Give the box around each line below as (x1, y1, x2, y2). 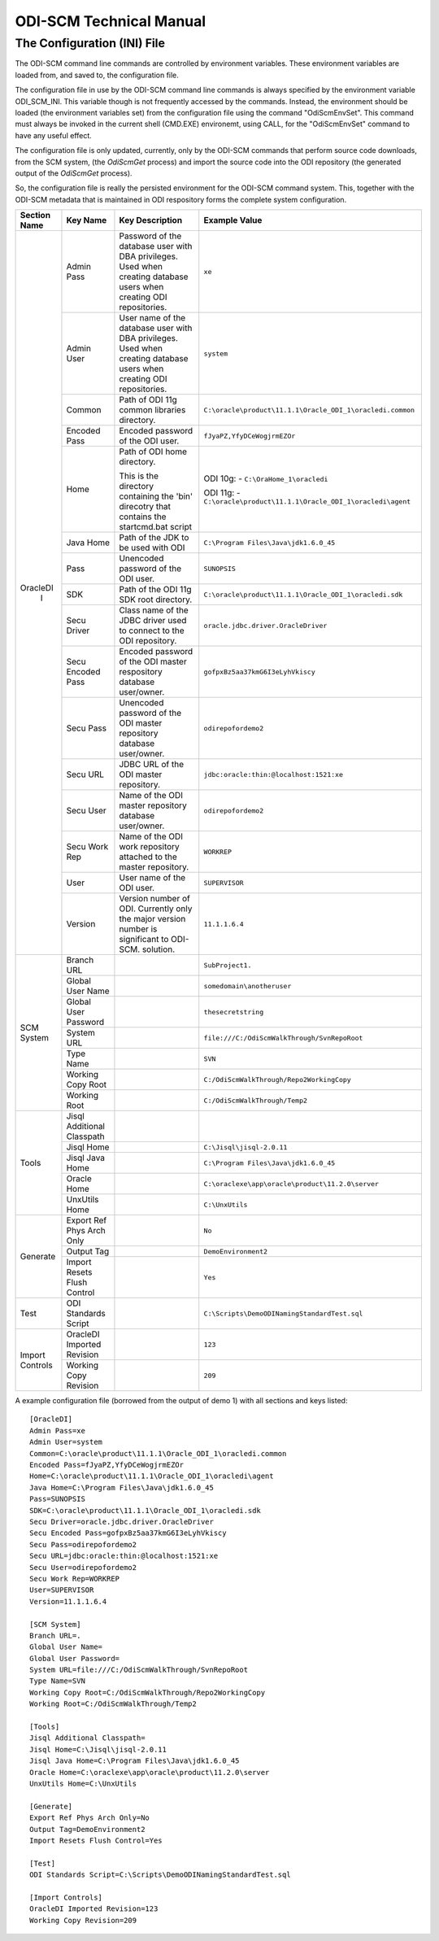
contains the (119, 511, 167, 522)
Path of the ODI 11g (119, 584, 192, 595)
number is (119, 923, 158, 935)
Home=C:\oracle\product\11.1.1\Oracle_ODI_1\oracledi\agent (29, 1472, 274, 1481)
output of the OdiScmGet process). (15, 168, 133, 178)
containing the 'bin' (119, 491, 193, 502)
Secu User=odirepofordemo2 (29, 1563, 137, 1572)
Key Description (119, 215, 183, 226)
